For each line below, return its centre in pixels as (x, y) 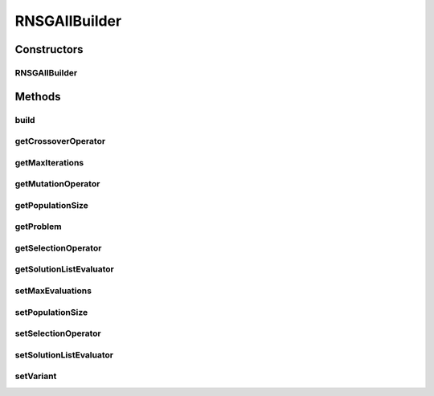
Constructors (49, 49)
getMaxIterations (49, 162)
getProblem (38, 227)
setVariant (36, 376)
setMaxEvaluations (53, 291)
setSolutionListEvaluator (64, 355)
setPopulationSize (51, 312)
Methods (38, 96)
